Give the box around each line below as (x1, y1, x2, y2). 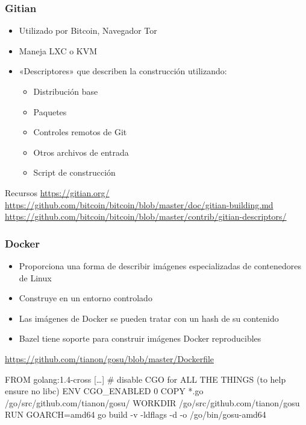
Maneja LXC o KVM (19, 44, 98, 57)
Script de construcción (33, 166, 116, 179)
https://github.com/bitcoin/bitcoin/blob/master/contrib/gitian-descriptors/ (5, 210, 287, 223)
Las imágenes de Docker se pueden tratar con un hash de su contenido (19, 312, 279, 324)
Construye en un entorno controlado (19, 292, 152, 304)
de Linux (19, 271, 52, 284)
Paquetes (33, 105, 67, 118)
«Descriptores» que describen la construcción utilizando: (19, 65, 227, 77)
